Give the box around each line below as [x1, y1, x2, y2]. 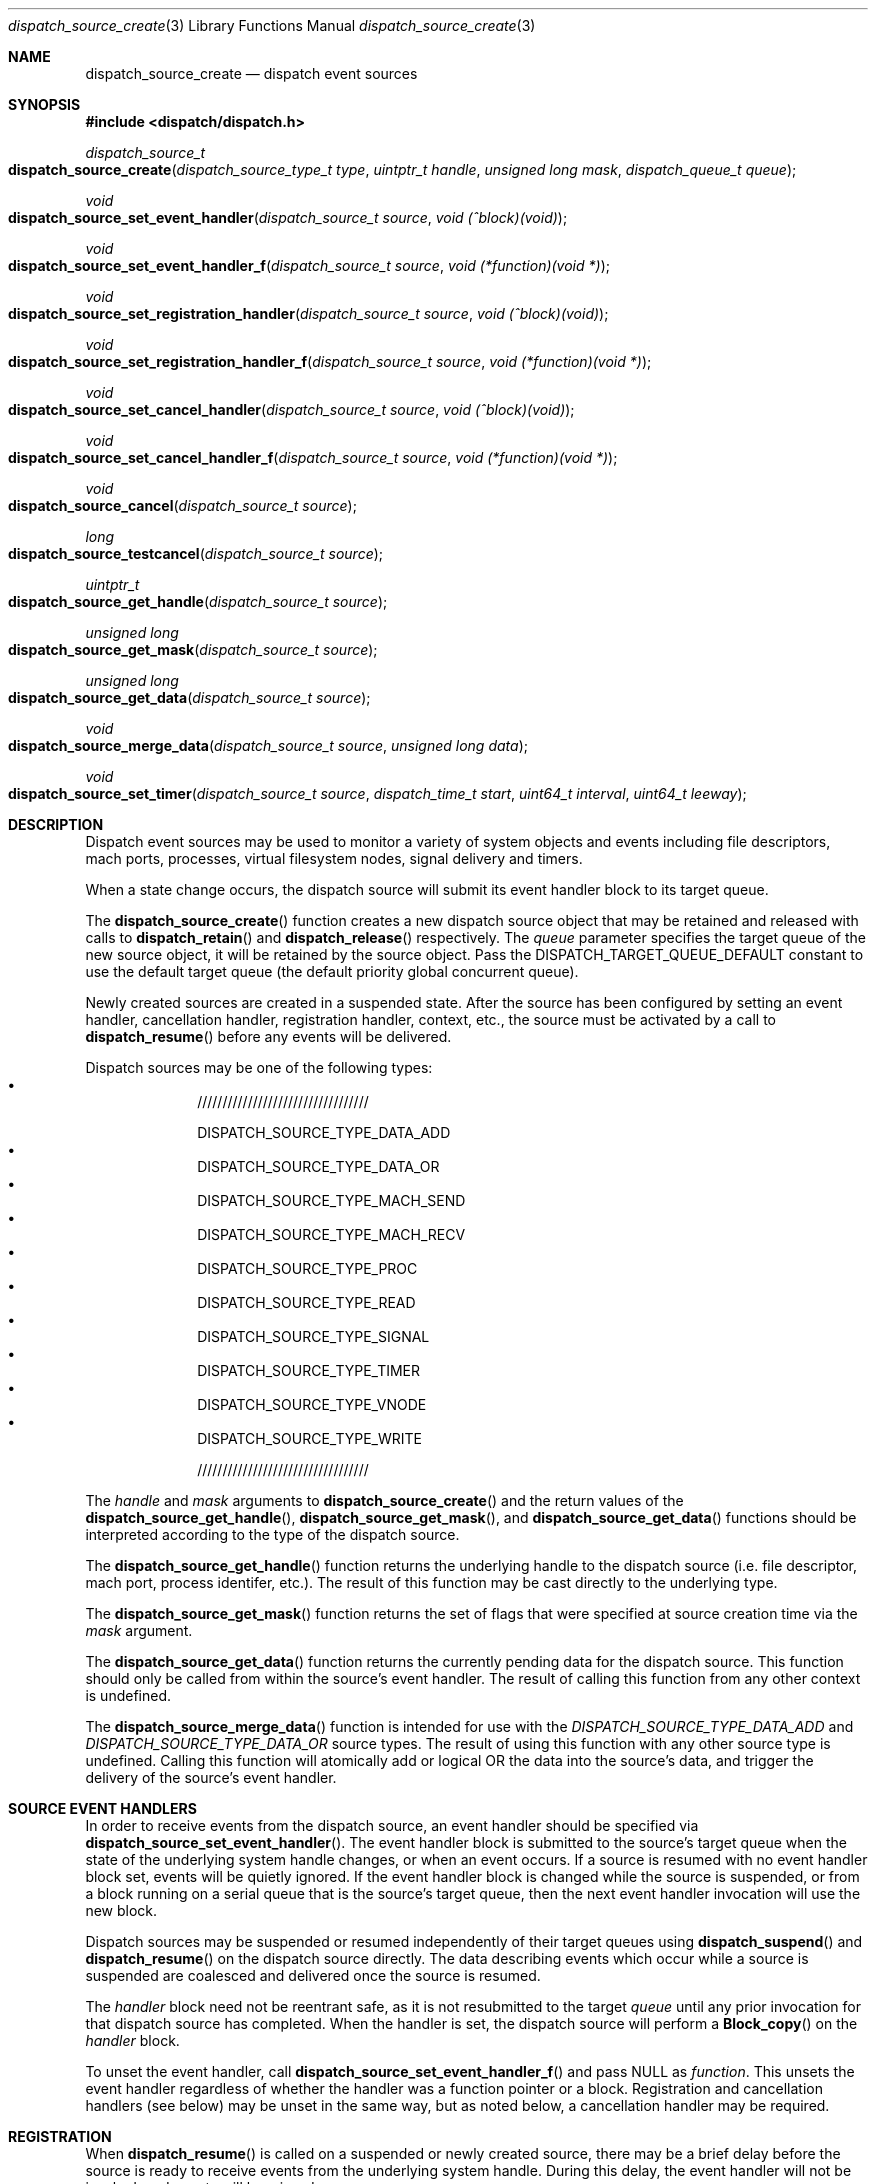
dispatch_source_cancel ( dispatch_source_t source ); [8, 497, 357, 514]
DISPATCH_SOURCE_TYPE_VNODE [197, 1396, 427, 1413]
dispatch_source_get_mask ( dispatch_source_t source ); [8, 641, 378, 658]
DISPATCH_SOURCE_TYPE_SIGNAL [197, 1328, 430, 1345]
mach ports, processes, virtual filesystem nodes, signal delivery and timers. [85, 850, 583, 867]
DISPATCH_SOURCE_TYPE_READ [197, 1294, 416, 1311]
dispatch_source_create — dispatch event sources [85, 65, 418, 82]
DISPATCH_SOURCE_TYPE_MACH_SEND [197, 1192, 466, 1209]
